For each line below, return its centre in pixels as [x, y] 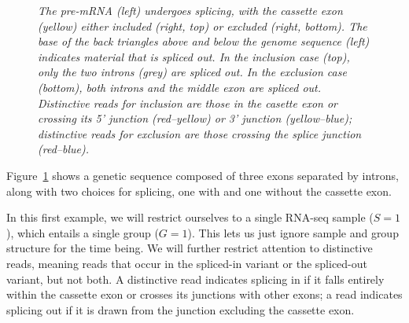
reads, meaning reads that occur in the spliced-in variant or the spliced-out [187, 263]
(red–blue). [63, 149]
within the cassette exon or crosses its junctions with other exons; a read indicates [204, 294]
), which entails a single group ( [83, 232]
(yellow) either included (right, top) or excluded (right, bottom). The [203, 26]
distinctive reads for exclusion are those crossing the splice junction [200, 133]
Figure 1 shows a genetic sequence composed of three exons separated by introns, [203, 175]
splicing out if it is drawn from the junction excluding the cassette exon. [181, 309]
